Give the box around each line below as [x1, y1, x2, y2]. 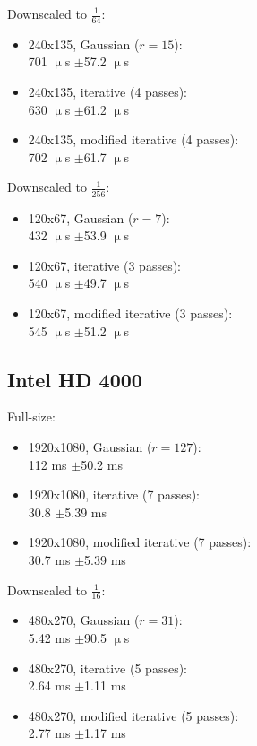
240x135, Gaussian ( [28, 34, 140, 53]
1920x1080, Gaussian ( [28, 438, 152, 456]
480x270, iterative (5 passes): [28, 658, 187, 677]
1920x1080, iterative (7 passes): [28, 485, 200, 504]
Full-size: [7, 407, 56, 426]
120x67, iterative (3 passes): [28, 256, 181, 274]
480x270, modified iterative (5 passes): [28, 706, 239, 724]
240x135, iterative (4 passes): [28, 82, 187, 101]
